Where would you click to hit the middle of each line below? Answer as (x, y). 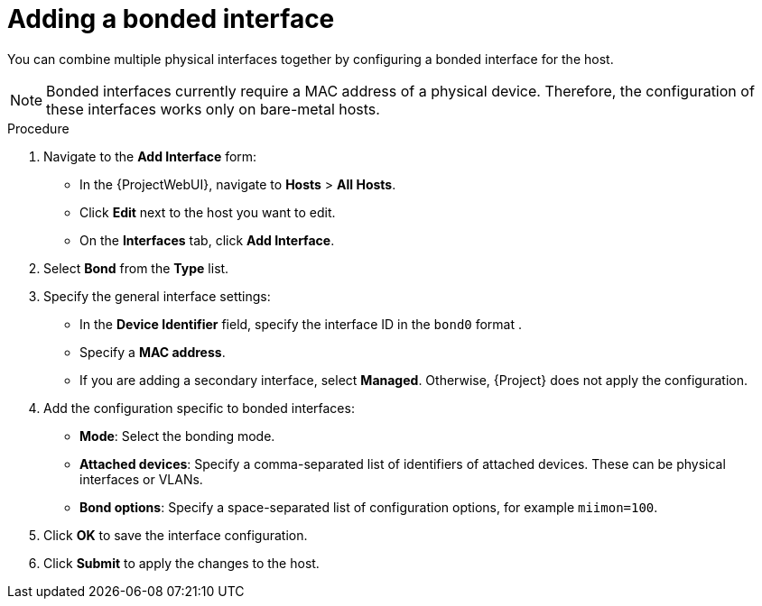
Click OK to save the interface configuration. (176, 535)
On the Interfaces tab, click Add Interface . (207, 240)
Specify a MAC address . (153, 352)
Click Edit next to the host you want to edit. (208, 212)
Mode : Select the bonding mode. (177, 436)
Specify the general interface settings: (157, 296)
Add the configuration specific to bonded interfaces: (199, 408)
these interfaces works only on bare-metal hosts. (213, 109)
